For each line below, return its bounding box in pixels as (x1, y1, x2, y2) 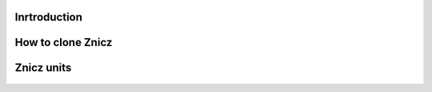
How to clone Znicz (14, 36, 113, 49)
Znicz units (14, 61, 72, 75)
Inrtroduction (14, 10, 83, 24)
